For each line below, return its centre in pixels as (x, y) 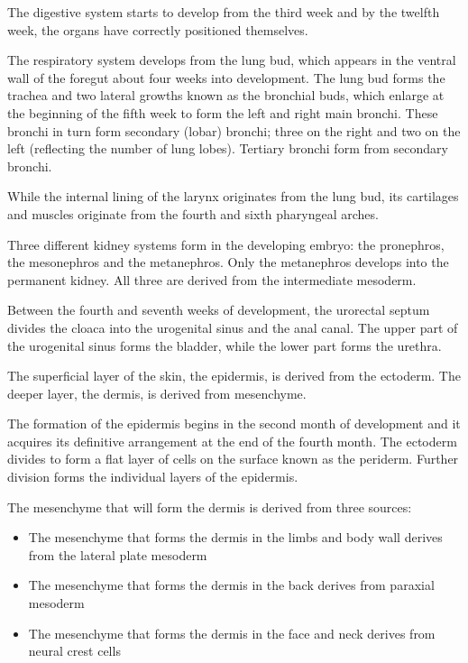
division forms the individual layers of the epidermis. (153, 477)
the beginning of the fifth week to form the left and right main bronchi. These (223, 112)
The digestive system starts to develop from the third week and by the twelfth (224, 12)
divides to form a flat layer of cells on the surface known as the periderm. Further (233, 459)
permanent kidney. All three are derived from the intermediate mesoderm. (212, 279)
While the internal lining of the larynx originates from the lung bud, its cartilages (233, 196)
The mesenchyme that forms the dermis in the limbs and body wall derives (235, 537)
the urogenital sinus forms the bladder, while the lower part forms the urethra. (225, 345)
